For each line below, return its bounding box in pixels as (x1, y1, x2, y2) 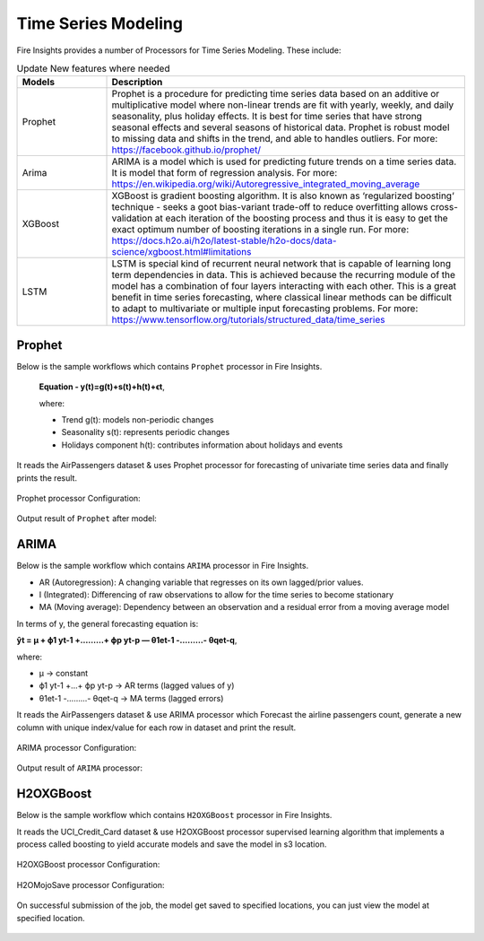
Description (111, 76, 163, 89)
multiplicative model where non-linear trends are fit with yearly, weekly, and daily (111, 99, 454, 111)
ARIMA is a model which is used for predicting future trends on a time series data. (111, 155, 457, 168)
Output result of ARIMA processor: (16, 762, 143, 773)
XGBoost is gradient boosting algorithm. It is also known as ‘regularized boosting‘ (111, 189, 454, 202)
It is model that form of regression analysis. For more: (111, 167, 338, 179)
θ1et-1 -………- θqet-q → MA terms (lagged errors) (39, 693, 224, 703)
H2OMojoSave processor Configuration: (16, 879, 165, 890)
